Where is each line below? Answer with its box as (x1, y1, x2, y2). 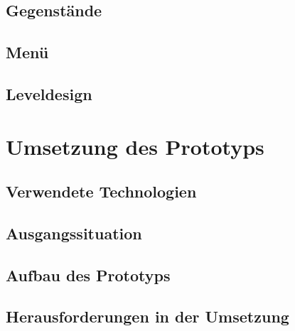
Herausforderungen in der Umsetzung (6, 305, 289, 327)
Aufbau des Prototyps (6, 264, 171, 286)
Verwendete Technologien (6, 180, 197, 202)
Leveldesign (6, 82, 92, 104)
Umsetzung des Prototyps (6, 131, 264, 161)
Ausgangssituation (6, 222, 142, 244)
